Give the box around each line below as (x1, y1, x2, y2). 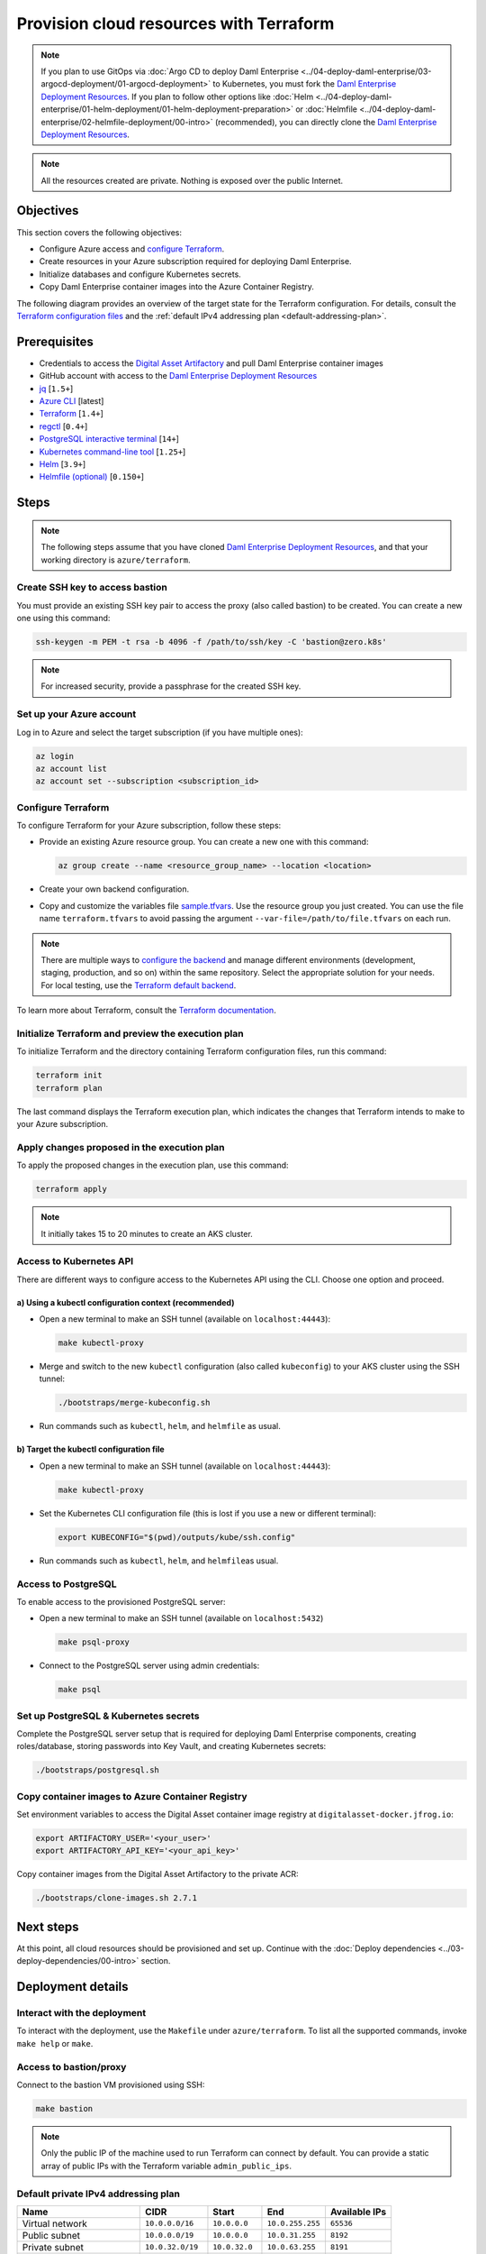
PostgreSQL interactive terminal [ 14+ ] (39, 434, 180, 444)
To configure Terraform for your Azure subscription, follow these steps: (16, 820, 282, 831)
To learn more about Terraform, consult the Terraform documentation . (16, 1005, 276, 1016)
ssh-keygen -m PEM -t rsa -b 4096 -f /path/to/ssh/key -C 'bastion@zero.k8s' (35, 637, 387, 647)
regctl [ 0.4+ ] (39, 420, 88, 432)
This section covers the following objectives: (16, 226, 182, 238)
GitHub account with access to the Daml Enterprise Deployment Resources (39, 371, 318, 381)
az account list (35, 763, 108, 774)
